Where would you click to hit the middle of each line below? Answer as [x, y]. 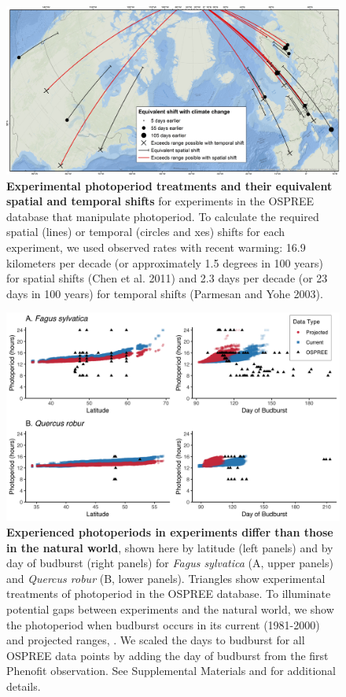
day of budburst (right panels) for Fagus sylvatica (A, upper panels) [170, 563]
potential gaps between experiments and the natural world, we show [170, 608]
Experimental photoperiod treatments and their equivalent [169, 185]
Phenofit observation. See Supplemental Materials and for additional [171, 671]
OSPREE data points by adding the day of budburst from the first [167, 655]
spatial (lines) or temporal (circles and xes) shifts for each [146, 232]
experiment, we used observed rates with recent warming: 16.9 [156, 247]
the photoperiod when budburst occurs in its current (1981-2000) [163, 624]
